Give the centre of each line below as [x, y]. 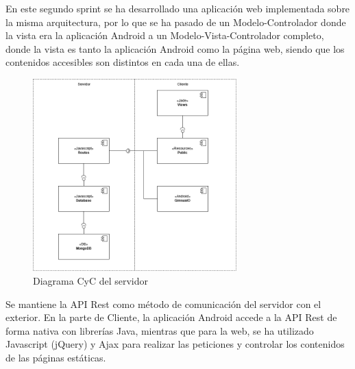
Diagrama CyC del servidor [90, 280]
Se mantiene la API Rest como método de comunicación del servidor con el [163, 303]
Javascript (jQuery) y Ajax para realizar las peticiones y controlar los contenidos [175, 344]
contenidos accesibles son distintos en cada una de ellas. [123, 62]
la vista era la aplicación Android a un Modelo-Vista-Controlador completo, [165, 35]
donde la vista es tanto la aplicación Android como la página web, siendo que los [175, 48]
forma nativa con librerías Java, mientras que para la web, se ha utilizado [160, 330]
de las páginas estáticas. [56, 357]
